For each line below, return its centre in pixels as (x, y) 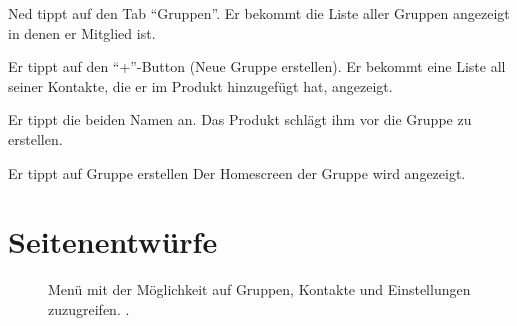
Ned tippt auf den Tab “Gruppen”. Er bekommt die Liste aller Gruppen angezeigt (259, 13)
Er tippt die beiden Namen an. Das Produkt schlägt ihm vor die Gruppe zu (240, 119)
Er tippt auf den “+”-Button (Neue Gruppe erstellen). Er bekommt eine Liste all (257, 66)
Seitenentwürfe (113, 241)
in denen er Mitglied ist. (82, 32)
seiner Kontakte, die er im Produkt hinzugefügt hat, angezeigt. (200, 85)
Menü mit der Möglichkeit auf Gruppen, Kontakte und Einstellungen (259, 289)
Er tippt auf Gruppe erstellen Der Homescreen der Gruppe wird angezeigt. (237, 172)
